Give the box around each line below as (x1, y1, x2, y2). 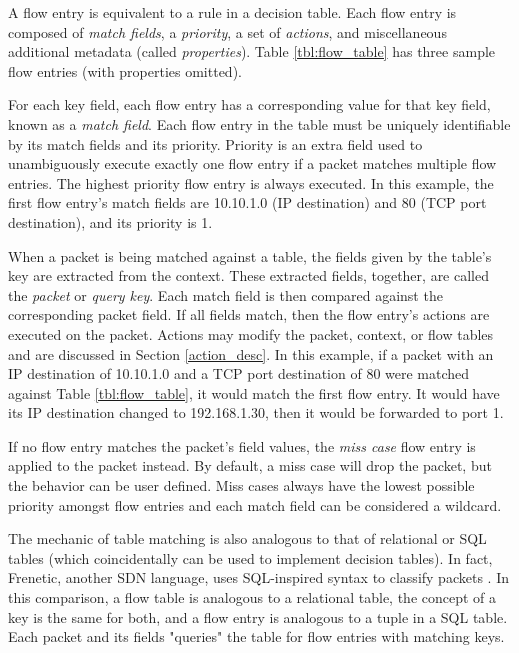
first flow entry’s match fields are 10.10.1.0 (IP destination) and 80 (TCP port (8, 192, 487, 213)
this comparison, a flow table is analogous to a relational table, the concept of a (8, 587, 497, 608)
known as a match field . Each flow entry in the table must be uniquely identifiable (8, 113, 511, 134)
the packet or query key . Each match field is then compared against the (8, 284, 443, 305)
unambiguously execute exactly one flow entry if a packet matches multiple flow (8, 153, 497, 174)
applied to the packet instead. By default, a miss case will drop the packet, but (8, 455, 492, 476)
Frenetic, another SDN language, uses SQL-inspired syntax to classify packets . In (8, 567, 509, 588)
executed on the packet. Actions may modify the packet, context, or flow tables (8, 323, 494, 344)
